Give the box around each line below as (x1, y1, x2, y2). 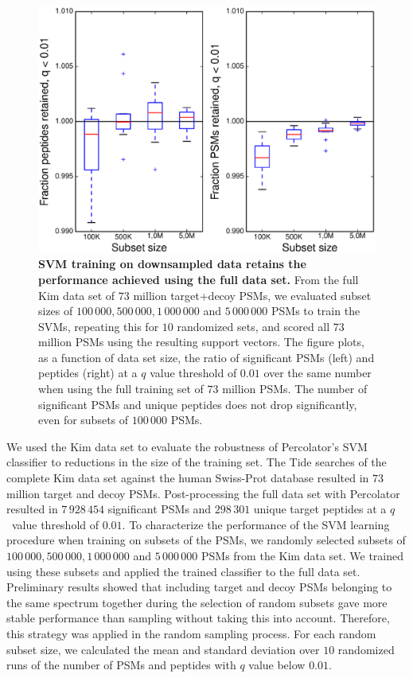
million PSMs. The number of (222, 380, 368, 397)
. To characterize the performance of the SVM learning (122, 516, 390, 532)
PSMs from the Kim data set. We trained (201, 547, 403, 563)
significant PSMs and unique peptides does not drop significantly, (38, 395, 357, 412)
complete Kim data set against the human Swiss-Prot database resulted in (6, 470, 369, 486)
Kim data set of (38, 286, 115, 303)
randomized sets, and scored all (177, 318, 330, 334)
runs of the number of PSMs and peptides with (6, 657, 236, 673)
